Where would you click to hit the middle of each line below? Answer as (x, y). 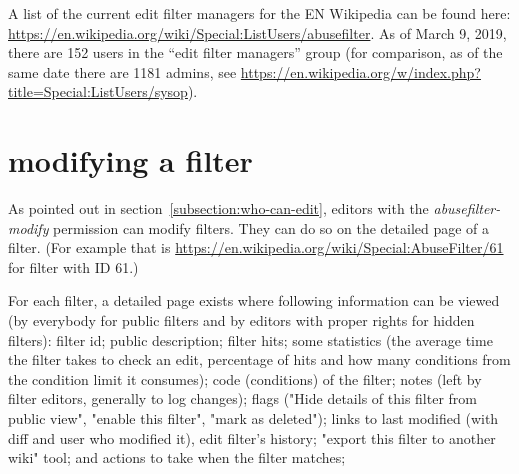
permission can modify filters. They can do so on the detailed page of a (271, 227)
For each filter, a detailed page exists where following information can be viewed (254, 300)
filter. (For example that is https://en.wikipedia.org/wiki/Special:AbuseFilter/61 (256, 247)
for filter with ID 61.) (73, 266)
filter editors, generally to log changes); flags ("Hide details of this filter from (242, 398)
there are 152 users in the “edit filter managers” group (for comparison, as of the (255, 52)
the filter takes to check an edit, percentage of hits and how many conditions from (259, 359)
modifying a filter (130, 160)
